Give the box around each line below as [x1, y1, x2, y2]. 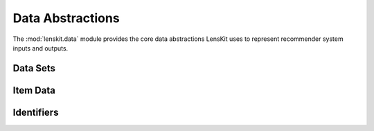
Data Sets [12, 62, 55, 74]
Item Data [12, 84, 55, 96]
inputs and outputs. [12, 44, 69, 52]
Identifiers [12, 106, 59, 118]
